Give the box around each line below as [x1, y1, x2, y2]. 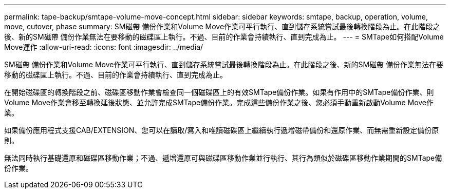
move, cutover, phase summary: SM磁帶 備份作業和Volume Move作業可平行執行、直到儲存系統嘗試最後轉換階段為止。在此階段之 [4, 22, 440, 31]
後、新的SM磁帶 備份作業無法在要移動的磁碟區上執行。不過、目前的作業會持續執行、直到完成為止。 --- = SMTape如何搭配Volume [4, 32, 444, 41]
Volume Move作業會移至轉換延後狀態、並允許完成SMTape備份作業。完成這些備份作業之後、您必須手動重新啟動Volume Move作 [4, 98, 434, 107]
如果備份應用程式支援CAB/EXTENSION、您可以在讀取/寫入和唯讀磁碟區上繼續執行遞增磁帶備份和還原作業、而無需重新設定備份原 [4, 126, 439, 134]
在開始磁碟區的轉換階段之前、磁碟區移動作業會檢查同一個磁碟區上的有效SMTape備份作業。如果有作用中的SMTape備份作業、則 [4, 88, 434, 96]
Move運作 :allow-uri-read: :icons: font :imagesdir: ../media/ [4, 43, 203, 51]
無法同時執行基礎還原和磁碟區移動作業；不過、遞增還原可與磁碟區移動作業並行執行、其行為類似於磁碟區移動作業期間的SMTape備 [4, 153, 442, 162]
